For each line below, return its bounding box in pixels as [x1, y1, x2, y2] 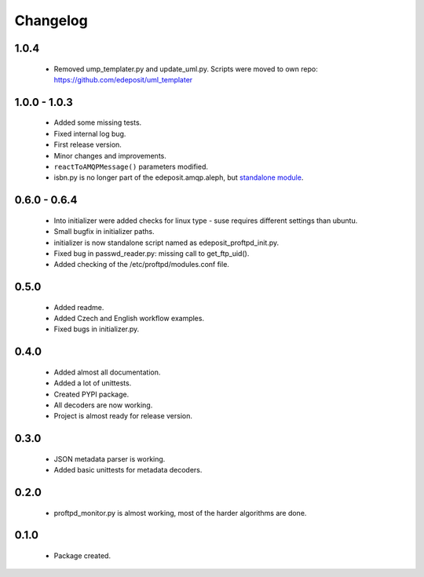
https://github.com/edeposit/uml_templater [53, 75, 193, 84]
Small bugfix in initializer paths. [53, 227, 155, 236]
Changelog [14, 12, 88, 29]
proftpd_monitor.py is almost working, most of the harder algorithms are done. [53, 508, 307, 517]
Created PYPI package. [53, 389, 130, 399]
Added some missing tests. [53, 118, 142, 127]
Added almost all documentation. [53, 367, 161, 377]
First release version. [53, 140, 122, 149]
